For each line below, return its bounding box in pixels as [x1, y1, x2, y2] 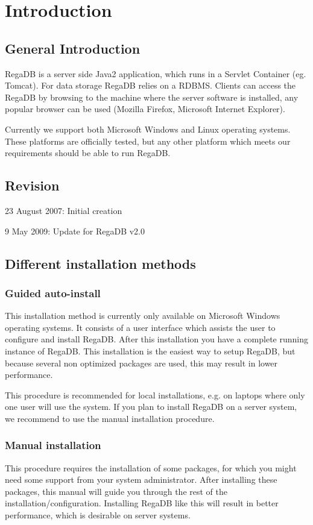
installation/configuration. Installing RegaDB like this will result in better [5, 497, 279, 509]
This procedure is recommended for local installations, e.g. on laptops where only [5, 388, 305, 401]
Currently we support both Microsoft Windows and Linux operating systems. [5, 122, 291, 135]
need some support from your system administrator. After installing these [5, 473, 277, 486]
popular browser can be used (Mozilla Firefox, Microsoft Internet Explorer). [5, 102, 285, 115]
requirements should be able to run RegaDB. [5, 146, 171, 159]
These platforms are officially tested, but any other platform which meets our [5, 134, 291, 147]
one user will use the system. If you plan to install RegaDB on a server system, [5, 400, 297, 413]
